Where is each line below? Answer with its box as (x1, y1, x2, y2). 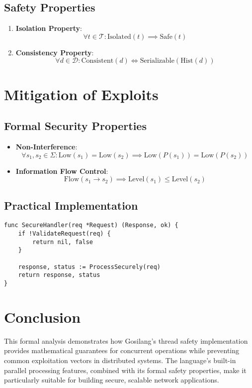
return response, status (18, 271, 100, 279)
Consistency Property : (15, 47, 94, 57)
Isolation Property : (15, 23, 82, 33)
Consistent (81, 57, 114, 65)
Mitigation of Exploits (4, 84, 159, 104)
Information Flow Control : (15, 165, 108, 176)
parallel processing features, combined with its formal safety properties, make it (4, 365, 247, 375)
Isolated (107, 33, 131, 40)
